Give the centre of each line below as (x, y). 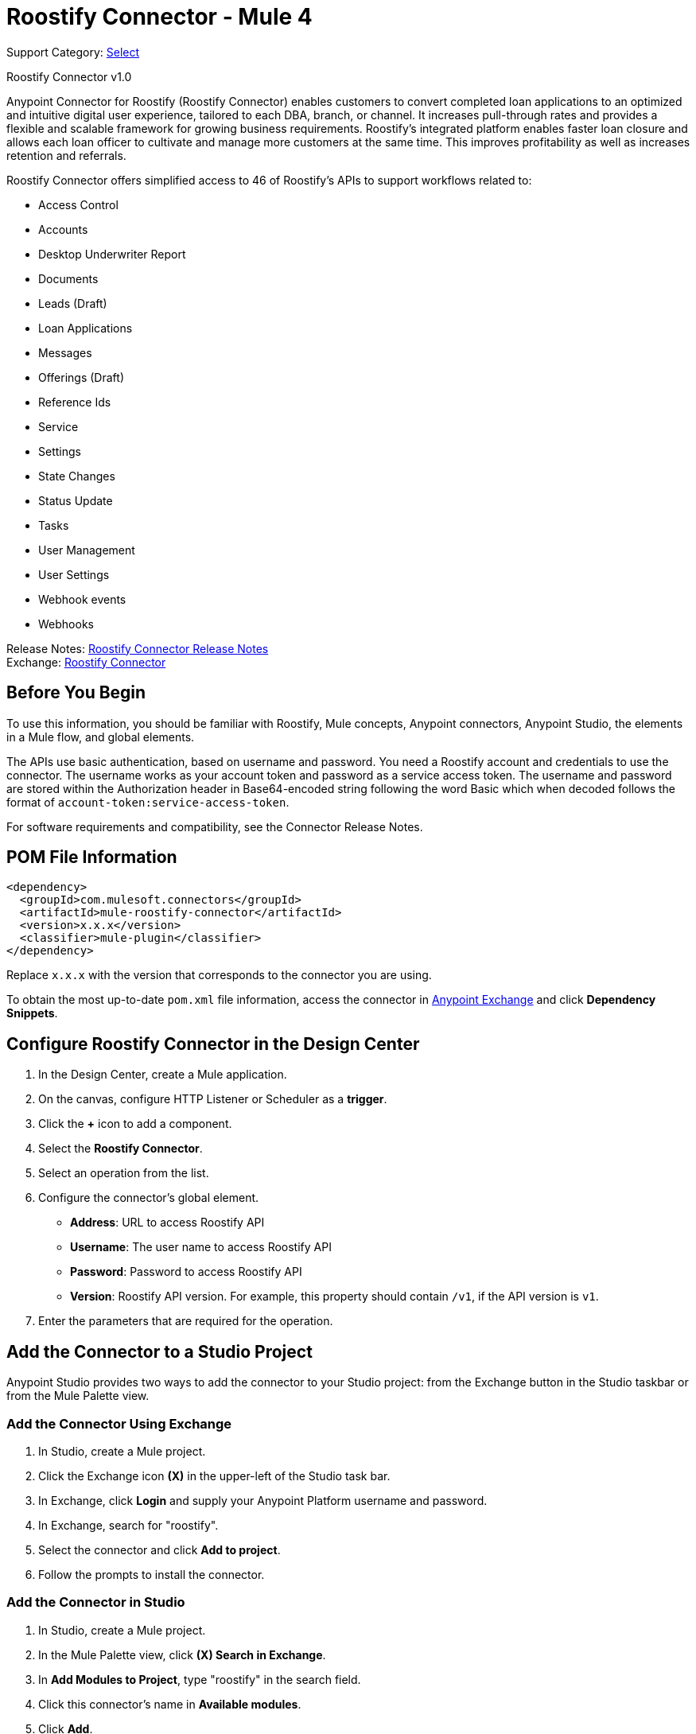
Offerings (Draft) (81, 377)
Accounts (63, 229)
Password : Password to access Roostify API (186, 1272)
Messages (65, 352)
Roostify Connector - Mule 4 (159, 17)
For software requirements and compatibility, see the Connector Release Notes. (215, 826)
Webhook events (82, 599)
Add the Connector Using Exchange (119, 1423)
